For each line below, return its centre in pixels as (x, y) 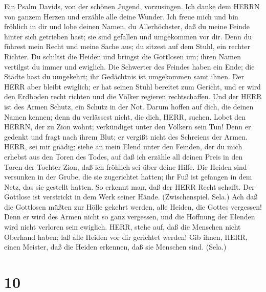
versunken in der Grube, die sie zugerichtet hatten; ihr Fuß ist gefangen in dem (128, 177)
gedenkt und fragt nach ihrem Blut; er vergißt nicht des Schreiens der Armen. (126, 136)
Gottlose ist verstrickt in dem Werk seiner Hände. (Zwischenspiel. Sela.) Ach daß (131, 197)
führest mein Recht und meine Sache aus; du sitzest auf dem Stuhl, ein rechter (127, 46)
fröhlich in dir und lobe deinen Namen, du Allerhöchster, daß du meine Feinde (127, 26)
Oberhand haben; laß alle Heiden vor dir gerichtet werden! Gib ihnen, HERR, (126, 237)
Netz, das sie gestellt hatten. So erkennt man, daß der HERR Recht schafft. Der (129, 186)
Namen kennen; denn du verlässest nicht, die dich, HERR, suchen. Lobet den (125, 116)
